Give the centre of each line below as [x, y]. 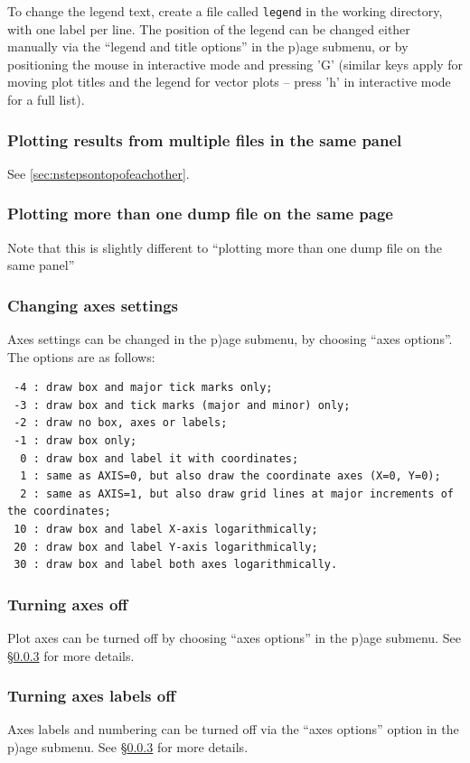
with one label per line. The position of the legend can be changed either [209, 28]
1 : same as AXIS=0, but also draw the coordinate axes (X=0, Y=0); [230, 476]
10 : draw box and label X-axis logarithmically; [166, 529]
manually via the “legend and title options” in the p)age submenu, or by [208, 47]
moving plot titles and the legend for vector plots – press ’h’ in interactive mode [229, 82]
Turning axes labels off [92, 696]
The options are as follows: [81, 356]
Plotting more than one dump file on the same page [200, 214]
